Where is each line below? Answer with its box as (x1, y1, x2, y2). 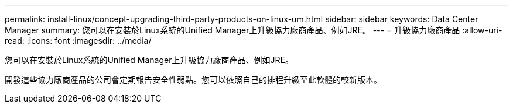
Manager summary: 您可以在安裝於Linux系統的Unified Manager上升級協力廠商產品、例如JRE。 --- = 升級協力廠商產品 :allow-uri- (5, 25, 502, 35)
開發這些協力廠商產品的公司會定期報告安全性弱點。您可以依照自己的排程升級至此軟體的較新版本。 (5, 75, 382, 85)
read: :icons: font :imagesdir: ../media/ (5, 36, 152, 46)
